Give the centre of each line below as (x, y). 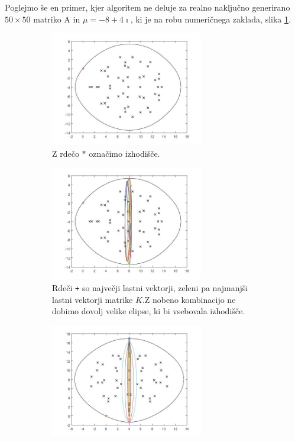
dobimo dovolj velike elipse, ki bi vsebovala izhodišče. (149, 311)
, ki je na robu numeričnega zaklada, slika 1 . (210, 19)
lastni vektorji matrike (93, 299)
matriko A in (57, 19)
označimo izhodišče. (124, 153)
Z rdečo (66, 153)
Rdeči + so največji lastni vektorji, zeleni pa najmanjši (150, 287)
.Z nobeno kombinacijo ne (189, 299)
